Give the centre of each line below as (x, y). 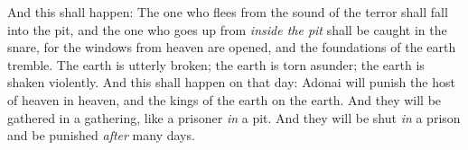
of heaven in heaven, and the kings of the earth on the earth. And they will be (225, 99)
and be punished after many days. (101, 135)
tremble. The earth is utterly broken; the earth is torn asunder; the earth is (216, 64)
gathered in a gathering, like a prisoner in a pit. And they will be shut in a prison (234, 117)
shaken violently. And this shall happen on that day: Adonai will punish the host (231, 82)
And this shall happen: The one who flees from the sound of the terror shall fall (228, 12)
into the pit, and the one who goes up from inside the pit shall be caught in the (227, 29)
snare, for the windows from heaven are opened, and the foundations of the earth (232, 47)
